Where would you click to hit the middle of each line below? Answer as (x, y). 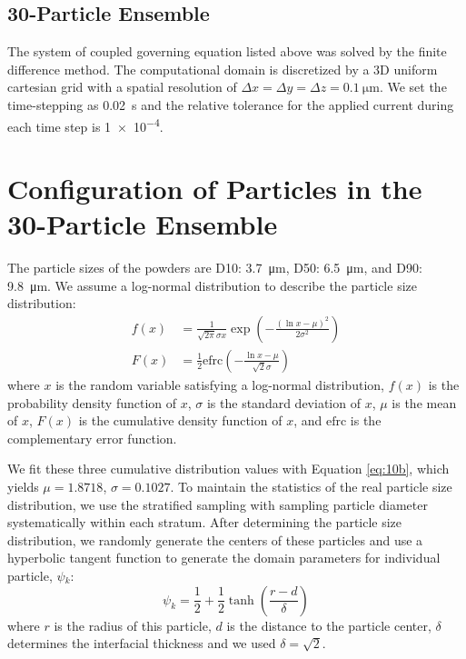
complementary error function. (92, 438)
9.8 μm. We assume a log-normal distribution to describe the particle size (212, 285)
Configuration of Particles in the (215, 189)
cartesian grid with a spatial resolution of (122, 87)
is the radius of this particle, (133, 625)
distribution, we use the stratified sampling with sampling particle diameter (218, 504)
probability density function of (92, 402)
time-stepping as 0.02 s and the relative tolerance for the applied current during (231, 104)
